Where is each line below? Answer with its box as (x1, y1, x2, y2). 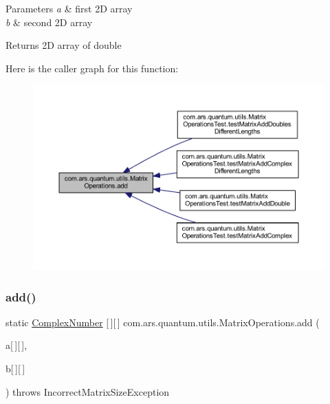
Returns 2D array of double (5, 38, 122, 52)
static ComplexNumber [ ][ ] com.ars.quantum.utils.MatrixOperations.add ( (5, 315, 320, 329)
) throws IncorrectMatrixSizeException (5, 384, 170, 398)
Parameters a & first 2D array (5, 1, 133, 15)
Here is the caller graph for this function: (5, 61, 179, 75)
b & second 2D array (5, 14, 93, 29)
